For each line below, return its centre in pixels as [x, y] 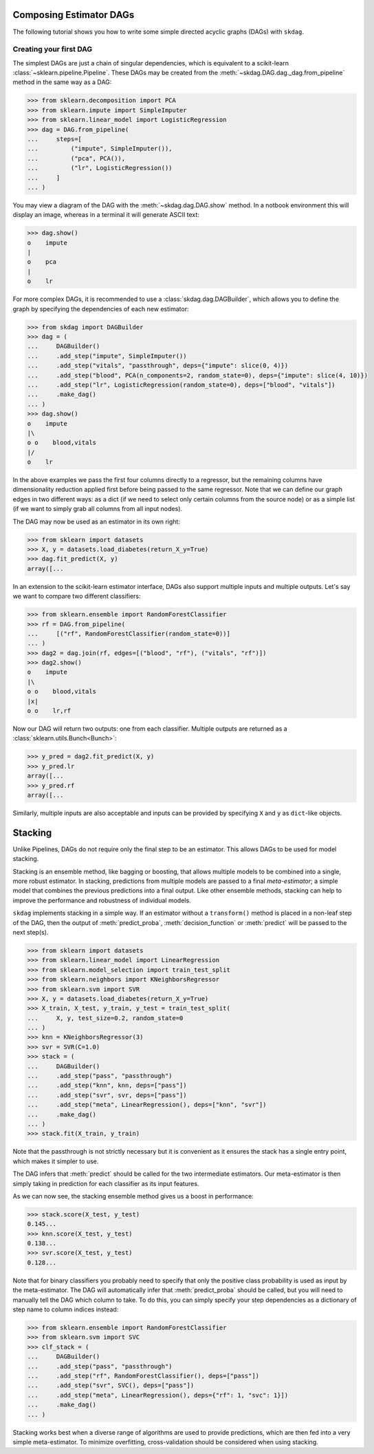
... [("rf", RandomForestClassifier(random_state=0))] [129, 633]
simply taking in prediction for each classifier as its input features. [106, 1183]
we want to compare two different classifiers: [77, 596]
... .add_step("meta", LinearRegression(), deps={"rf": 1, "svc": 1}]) [158, 1395]
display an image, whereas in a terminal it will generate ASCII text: [106, 215]
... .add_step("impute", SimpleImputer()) [107, 356]
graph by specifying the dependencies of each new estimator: [101, 309]
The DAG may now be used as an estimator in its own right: [96, 521]
